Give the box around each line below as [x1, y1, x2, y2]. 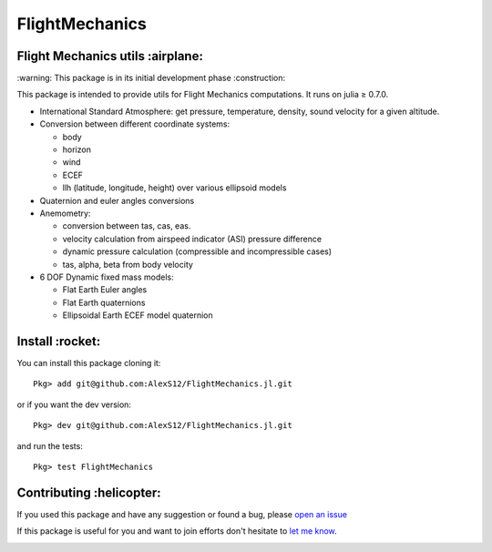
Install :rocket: [16, 333, 101, 349]
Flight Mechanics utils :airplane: [16, 48, 204, 64]
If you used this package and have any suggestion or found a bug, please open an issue [16, 508, 348, 519]
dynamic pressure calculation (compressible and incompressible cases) [62, 246, 333, 257]
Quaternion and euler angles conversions [39, 195, 195, 206]
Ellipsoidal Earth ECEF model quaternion [62, 310, 213, 321]
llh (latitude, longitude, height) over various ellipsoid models [62, 182, 287, 193]
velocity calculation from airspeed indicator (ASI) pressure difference [62, 233, 323, 244]
